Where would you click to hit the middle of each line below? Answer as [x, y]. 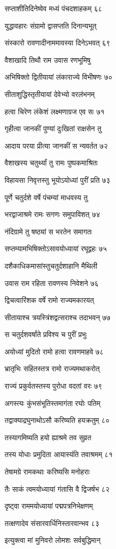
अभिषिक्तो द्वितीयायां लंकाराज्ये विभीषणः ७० [59, 77]
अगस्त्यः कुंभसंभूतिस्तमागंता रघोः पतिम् [53, 403]
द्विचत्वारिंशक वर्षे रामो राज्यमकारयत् [49, 300]
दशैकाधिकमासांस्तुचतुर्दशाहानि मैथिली [51, 265]
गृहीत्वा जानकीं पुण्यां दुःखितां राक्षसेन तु [53, 128]
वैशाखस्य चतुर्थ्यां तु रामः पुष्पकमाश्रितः [51, 163]
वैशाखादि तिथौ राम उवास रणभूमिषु [48, 59]
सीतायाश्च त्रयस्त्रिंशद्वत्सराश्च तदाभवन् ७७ [58, 317]
